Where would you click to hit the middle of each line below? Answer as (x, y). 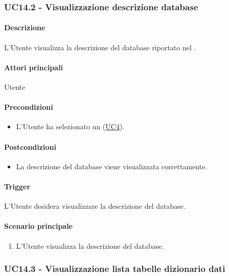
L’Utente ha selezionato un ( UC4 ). (70, 126)
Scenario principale (38, 226)
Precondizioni (29, 107)
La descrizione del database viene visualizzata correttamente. (112, 166)
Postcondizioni (30, 146)
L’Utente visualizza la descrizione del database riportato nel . (100, 47)
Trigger (17, 186)
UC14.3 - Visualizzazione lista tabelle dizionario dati (115, 269)
